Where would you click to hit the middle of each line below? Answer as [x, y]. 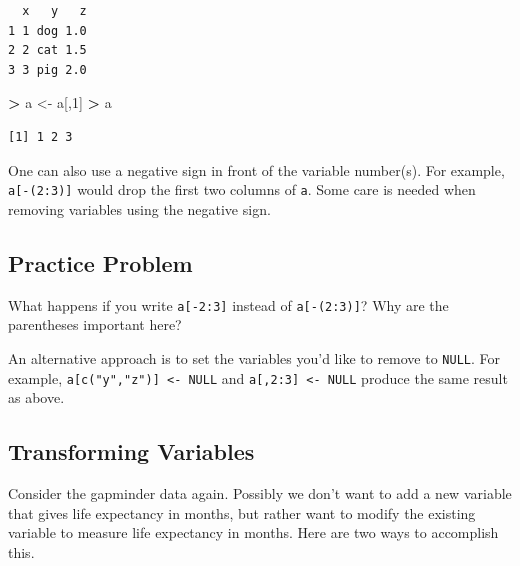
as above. [36, 397]
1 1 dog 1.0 [47, 30]
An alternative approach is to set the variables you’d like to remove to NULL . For [254, 357]
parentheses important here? [95, 324]
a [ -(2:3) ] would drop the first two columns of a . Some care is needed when [242, 189]
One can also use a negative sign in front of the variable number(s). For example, [256, 169]
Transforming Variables [131, 451]
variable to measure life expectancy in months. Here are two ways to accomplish [253, 532]
